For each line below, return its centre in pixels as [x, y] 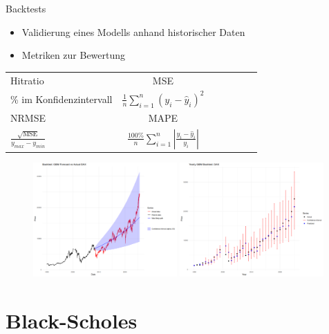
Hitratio [27, 80]
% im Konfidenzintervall [62, 99]
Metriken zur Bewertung [74, 55]
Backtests [26, 8]
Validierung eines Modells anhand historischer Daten [133, 31]
